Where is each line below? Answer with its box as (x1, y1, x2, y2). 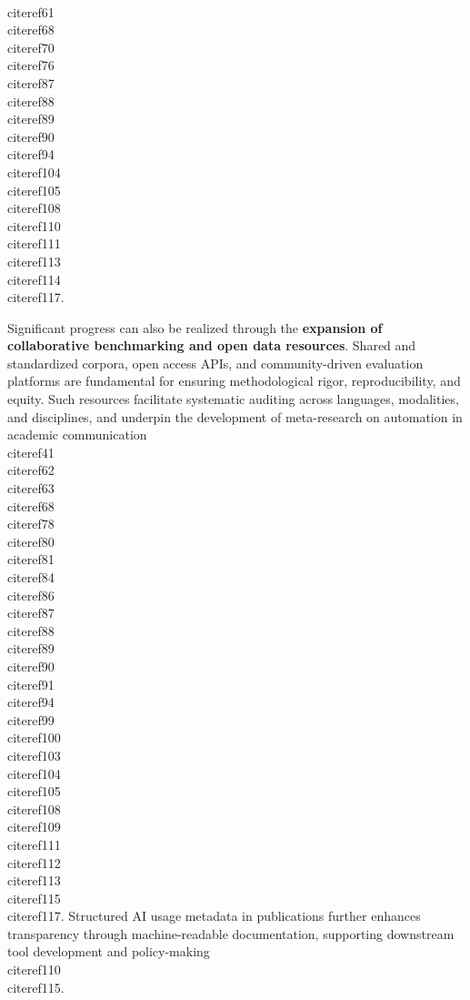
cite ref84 (7, 568, 55, 586)
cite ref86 (7, 585, 55, 604)
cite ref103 (7, 745, 61, 764)
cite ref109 (7, 817, 61, 836)
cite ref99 (7, 710, 55, 729)
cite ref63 (7, 479, 55, 498)
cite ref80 (7, 531, 55, 551)
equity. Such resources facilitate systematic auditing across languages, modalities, (7, 389, 459, 409)
